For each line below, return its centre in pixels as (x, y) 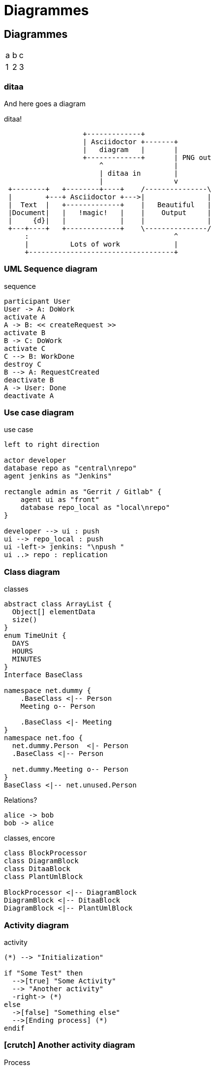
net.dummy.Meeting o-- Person (70, 770)
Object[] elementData (54, 612)
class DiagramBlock (41, 861)
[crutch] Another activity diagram (70, 1045)
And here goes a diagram (45, 103)
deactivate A (29, 395)
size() (25, 620)
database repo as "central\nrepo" (70, 468)
